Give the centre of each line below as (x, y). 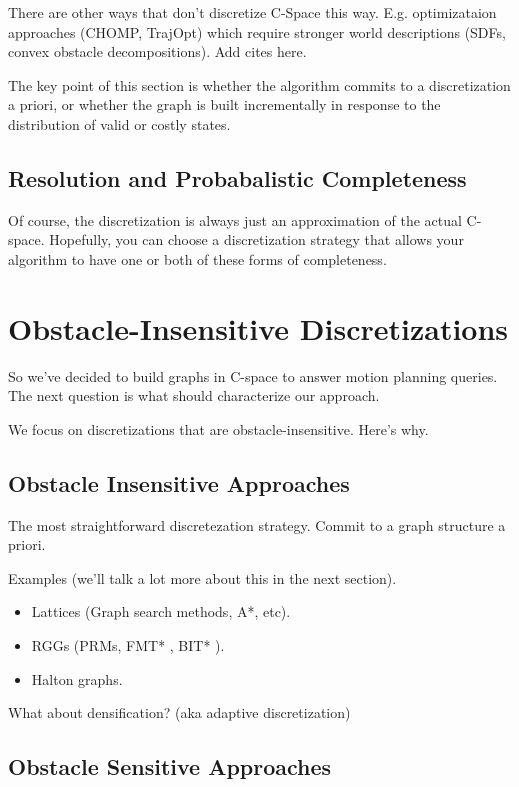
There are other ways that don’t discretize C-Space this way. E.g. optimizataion (252, 12)
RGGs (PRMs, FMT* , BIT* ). (128, 645)
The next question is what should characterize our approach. (194, 395)
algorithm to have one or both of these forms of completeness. (197, 258)
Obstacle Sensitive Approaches (170, 766)
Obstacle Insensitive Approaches (179, 482)
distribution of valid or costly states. (119, 123)
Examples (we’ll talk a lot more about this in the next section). (202, 577)
